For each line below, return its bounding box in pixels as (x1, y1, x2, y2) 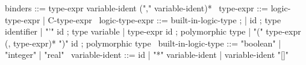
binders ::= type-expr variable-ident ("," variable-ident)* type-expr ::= (5, 2, 269, 14)
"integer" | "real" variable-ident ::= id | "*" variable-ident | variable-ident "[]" (5, 48, 289, 61)
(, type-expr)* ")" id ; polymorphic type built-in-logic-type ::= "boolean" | (5, 36, 281, 49)
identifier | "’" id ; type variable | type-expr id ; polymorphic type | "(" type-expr (5, 25, 301, 38)
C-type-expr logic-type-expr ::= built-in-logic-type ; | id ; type (48, 13, 281, 26)
